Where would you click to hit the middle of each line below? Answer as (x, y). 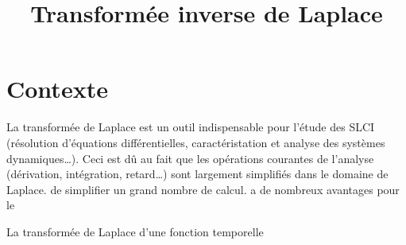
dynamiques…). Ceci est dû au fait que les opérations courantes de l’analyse (190, 158)
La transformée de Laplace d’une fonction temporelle (135, 231)
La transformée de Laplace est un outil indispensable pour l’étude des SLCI (191, 127)
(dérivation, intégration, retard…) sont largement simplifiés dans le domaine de (197, 174)
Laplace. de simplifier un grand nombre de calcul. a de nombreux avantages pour (203, 189)
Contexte (57, 89)
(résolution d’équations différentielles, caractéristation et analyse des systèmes (196, 142)
